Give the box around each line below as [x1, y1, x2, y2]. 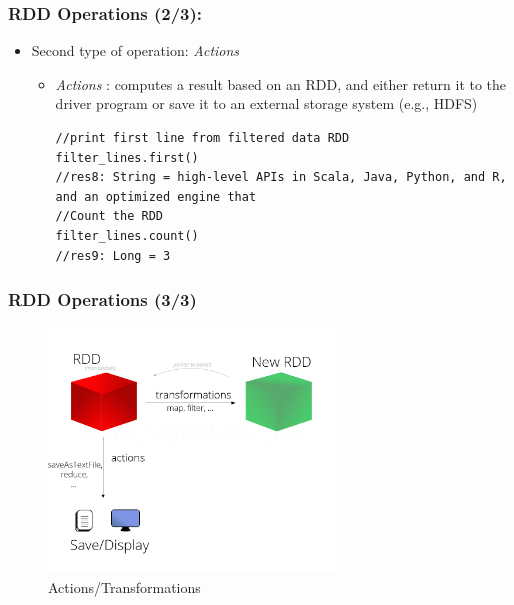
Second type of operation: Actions [31, 40, 240, 61]
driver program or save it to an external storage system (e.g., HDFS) [55, 93, 478, 114]
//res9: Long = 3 [55, 248, 171, 263]
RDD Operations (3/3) [8, 287, 197, 312]
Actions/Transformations [48, 576, 201, 597]
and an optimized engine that [55, 189, 257, 204]
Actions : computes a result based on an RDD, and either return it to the [55, 73, 507, 94]
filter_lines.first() [55, 150, 199, 165]
